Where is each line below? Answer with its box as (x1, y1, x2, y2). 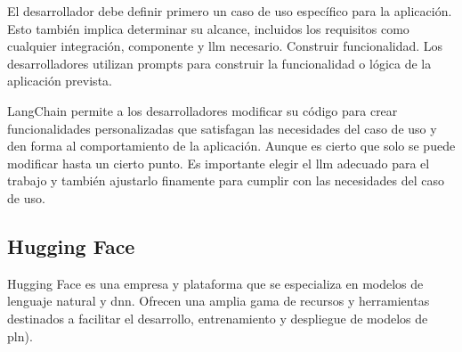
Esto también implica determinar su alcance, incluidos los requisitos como (7, 19, 409, 37)
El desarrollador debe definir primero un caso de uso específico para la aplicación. (7, 2, 452, 20)
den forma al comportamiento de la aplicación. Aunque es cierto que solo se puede (7, 136, 456, 155)
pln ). (7, 326, 33, 345)
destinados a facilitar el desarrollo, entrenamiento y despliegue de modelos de (7, 308, 428, 327)
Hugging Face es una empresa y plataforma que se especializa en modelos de (7, 274, 424, 292)
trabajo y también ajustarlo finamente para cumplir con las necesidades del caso (7, 171, 444, 190)
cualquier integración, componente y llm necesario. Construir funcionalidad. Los (7, 37, 443, 55)
